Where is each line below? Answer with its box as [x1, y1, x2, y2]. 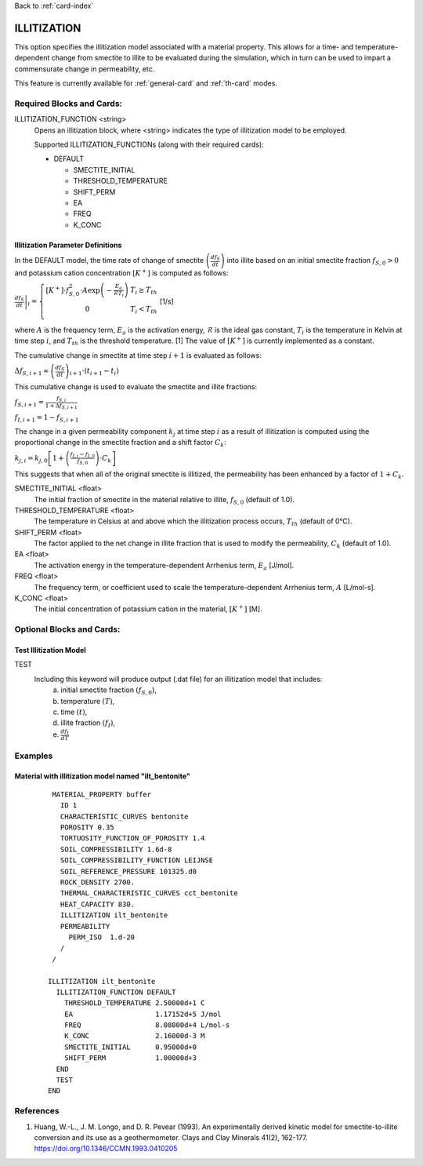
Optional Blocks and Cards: [14, 624, 121, 635]
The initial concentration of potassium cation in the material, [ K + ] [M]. [34, 603, 262, 614]
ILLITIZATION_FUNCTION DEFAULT [56, 987, 176, 997]
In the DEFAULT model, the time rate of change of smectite [14, 256, 204, 265]
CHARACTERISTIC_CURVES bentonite [60, 812, 189, 821]
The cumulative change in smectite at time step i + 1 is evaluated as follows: [14, 350, 262, 360]
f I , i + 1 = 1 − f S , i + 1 [14, 413, 79, 424]
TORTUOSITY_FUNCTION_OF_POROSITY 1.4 [60, 834, 205, 843]
